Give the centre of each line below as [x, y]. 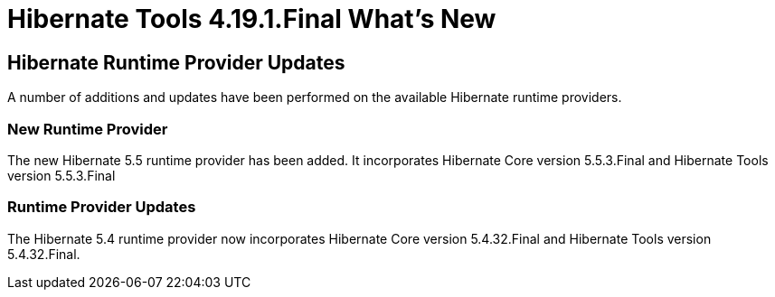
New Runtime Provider [88, 129]
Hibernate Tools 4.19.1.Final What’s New [252, 19]
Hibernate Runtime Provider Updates [176, 62]
